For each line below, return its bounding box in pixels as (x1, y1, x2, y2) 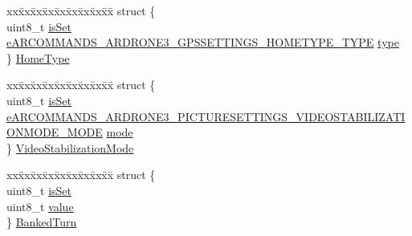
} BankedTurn (6, 214, 77, 230)
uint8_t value (6, 197, 74, 214)
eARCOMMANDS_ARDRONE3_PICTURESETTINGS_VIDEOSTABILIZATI (6, 108, 406, 124)
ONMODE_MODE (6, 124, 103, 140)
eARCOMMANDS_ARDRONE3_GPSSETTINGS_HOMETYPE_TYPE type (6, 34, 399, 51)
